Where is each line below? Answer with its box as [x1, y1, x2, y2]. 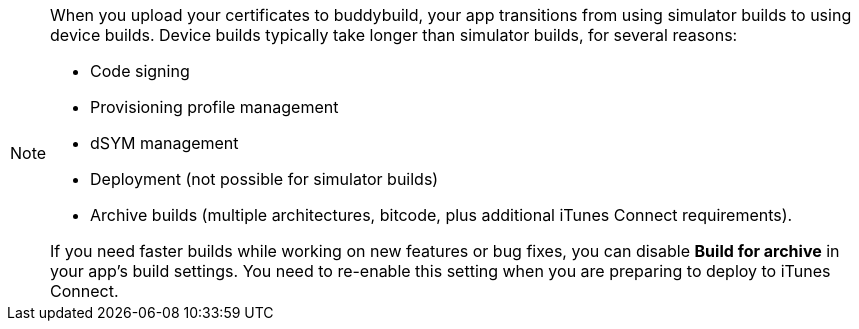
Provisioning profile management [90, 97, 339, 117]
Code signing [90, 61, 190, 81]
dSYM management [90, 133, 239, 153]
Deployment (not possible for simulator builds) [90, 169, 439, 189]
